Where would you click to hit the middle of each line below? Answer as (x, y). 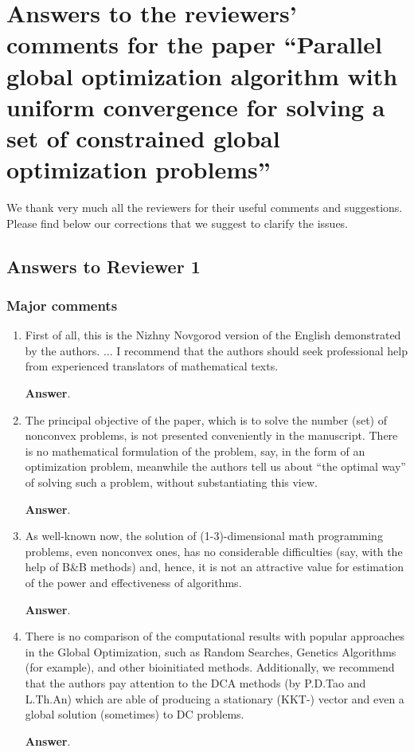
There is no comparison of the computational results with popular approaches (215, 636)
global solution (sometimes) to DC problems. (135, 714)
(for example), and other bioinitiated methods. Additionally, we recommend (210, 667)
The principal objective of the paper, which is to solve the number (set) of (206, 419)
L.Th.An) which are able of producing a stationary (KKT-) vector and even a (215, 698)
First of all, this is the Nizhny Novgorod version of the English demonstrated (213, 335)
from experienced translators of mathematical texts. (152, 366)
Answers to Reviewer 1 (103, 266)
